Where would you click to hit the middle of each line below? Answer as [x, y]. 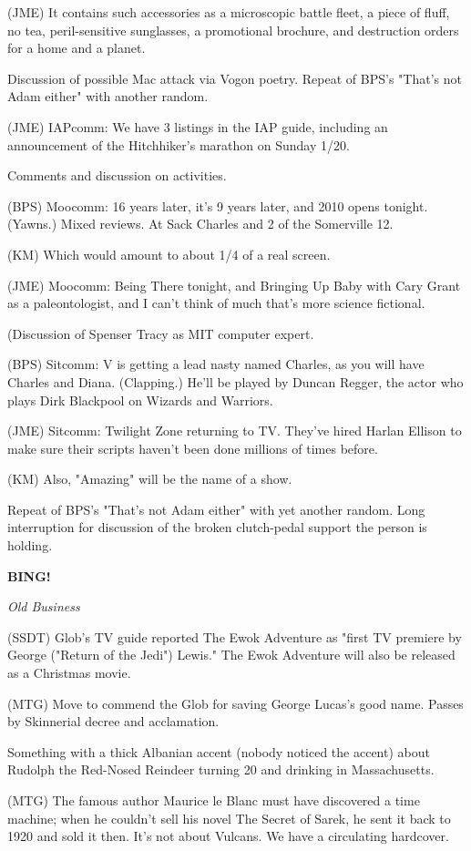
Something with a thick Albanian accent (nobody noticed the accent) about [219, 751]
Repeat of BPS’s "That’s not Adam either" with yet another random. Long [216, 509]
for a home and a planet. [77, 48]
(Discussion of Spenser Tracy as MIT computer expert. [161, 333]
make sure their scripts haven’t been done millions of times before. [193, 448]
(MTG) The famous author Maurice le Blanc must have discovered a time [214, 800]
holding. [30, 545]
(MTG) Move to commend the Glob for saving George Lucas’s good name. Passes [235, 703]
